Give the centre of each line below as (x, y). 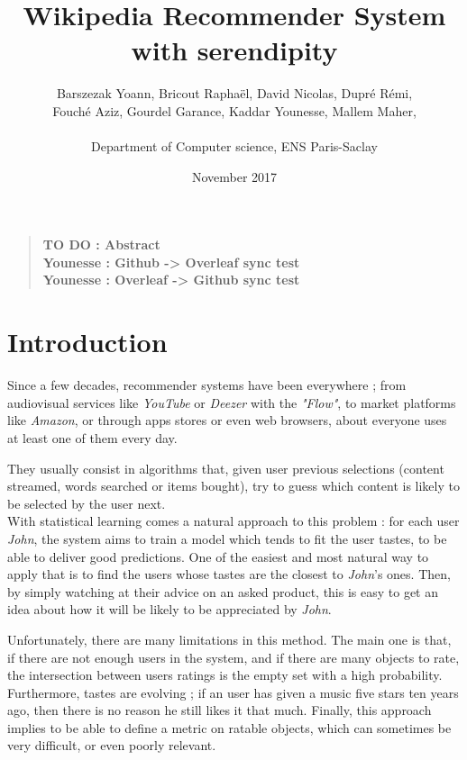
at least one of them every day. (92, 437)
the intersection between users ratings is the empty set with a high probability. (225, 675)
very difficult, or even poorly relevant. (112, 745)
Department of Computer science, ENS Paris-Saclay (234, 146)
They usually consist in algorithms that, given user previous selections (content (226, 468)
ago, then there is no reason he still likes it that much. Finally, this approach (220, 710)
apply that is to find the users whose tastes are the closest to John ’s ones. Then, (229, 574)
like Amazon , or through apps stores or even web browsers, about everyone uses (227, 420)
